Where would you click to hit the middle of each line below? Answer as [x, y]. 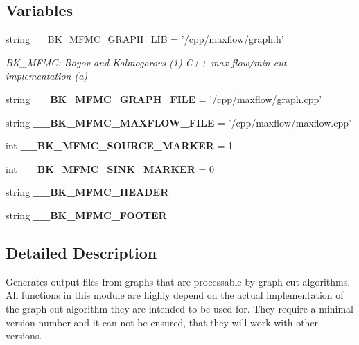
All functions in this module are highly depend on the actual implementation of [175, 295]
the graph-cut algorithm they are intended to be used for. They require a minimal [179, 308]
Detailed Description [81, 252]
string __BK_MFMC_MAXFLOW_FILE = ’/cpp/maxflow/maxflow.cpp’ [178, 122]
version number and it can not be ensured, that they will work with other [162, 322]
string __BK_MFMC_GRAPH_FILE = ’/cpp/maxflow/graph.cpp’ [164, 99]
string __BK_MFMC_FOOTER [86, 215]
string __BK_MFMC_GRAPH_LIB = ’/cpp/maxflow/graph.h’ [145, 39]
